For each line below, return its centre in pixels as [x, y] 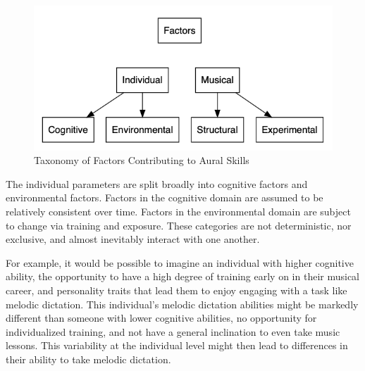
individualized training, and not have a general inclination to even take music [173, 331]
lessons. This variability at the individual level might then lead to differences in [177, 345]
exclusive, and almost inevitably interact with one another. [133, 239]
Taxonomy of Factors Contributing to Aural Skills [142, 160]
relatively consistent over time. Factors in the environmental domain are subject [178, 211]
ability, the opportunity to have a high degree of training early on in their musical [182, 276]
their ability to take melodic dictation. [88, 359]
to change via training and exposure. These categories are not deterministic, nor [179, 225]
